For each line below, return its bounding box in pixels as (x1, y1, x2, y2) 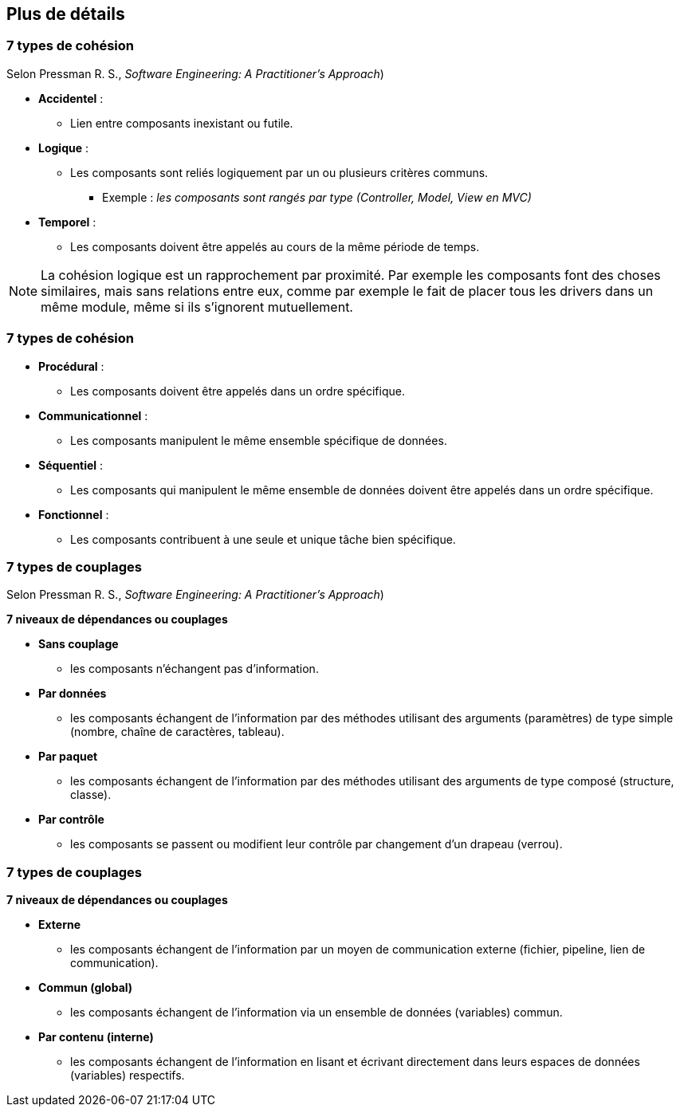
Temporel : (38, 214, 96, 229)
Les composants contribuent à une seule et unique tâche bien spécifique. (70, 532, 456, 546)
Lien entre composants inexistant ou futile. (70, 116, 293, 130)
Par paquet (38, 749, 98, 764)
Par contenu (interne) (38, 1030, 154, 1044)
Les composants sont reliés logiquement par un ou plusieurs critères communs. (70, 165, 489, 179)
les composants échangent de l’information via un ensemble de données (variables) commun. (70, 1005, 563, 1020)
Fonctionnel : (38, 507, 109, 521)
